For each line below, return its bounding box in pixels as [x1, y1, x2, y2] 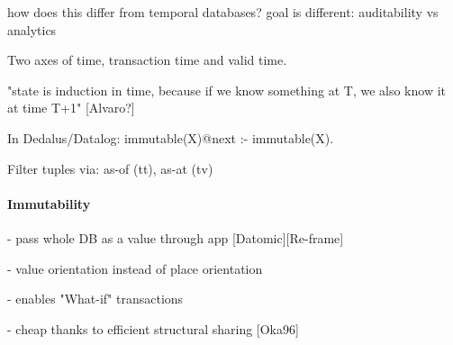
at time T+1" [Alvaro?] [7, 98, 135, 117]
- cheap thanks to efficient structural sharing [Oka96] [7, 319, 299, 338]
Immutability [7, 194, 91, 213]
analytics [7, 20, 57, 39]
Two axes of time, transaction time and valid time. [7, 50, 287, 69]
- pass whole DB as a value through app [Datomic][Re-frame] [7, 228, 344, 247]
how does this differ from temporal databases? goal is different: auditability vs [7, 3, 439, 21]
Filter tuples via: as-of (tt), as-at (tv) [7, 159, 213, 177]
